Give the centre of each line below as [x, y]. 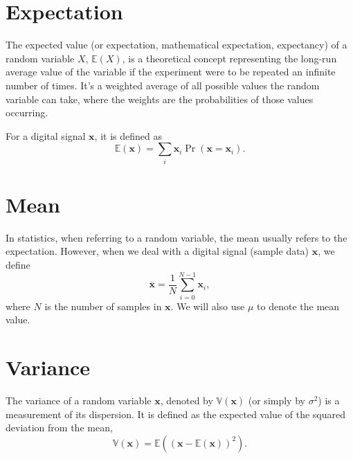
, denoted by [187, 400]
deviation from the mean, [59, 427]
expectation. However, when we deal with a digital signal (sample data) [157, 251]
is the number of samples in [103, 306]
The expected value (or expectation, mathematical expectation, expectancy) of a [176, 45]
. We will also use [208, 306]
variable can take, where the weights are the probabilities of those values [160, 99]
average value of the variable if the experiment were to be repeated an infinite [171, 72]
